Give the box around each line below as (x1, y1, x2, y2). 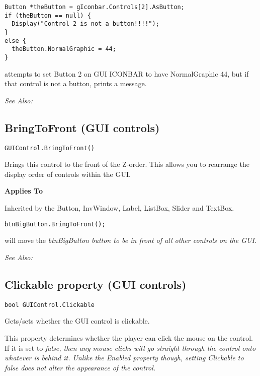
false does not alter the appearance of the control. (5, 362, 156, 372)
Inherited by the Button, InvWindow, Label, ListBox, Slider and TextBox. (5, 203, 234, 213)
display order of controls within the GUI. (5, 168, 131, 179)
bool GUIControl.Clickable (5, 301, 95, 308)
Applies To (5, 185, 43, 196)
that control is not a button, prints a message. (5, 78, 147, 89)
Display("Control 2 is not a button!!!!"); (12, 20, 159, 28)
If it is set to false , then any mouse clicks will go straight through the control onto (5, 342, 256, 353)
